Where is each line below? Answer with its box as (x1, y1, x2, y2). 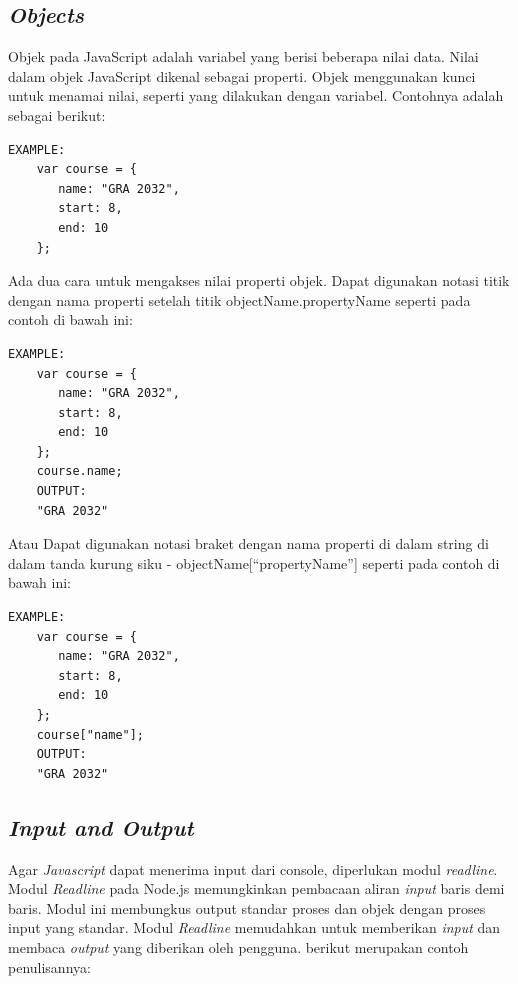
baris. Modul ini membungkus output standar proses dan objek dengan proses (8, 897, 486, 918)
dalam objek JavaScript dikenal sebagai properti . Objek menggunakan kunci (8, 65, 476, 86)
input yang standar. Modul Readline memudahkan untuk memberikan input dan (8, 917, 501, 938)
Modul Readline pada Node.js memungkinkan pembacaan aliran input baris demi (8, 878, 505, 899)
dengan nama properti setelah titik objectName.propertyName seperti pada (8, 289, 471, 310)
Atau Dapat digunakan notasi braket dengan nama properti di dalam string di (8, 533, 489, 554)
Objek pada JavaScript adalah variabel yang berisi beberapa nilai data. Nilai (8, 46, 479, 67)
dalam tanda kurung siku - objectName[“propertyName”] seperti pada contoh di (8, 552, 500, 573)
